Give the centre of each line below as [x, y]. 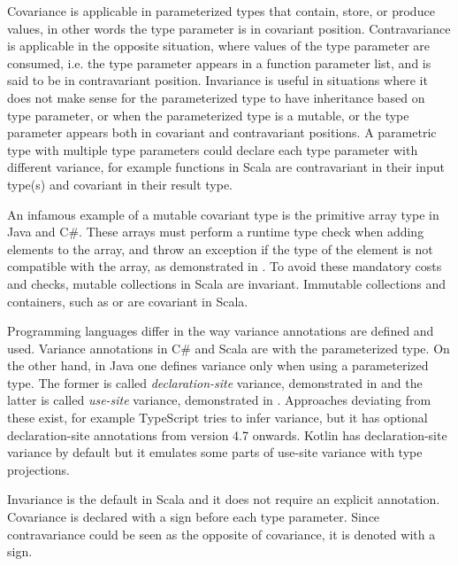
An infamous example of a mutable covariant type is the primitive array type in [223, 214]
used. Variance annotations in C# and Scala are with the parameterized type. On [229, 348]
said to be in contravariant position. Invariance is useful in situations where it [218, 80]
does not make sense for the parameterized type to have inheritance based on [216, 97]
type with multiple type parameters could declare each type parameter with [213, 149]
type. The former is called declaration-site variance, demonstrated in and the [215, 382]
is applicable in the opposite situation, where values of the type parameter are [219, 46]
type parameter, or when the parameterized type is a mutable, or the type [208, 115]
